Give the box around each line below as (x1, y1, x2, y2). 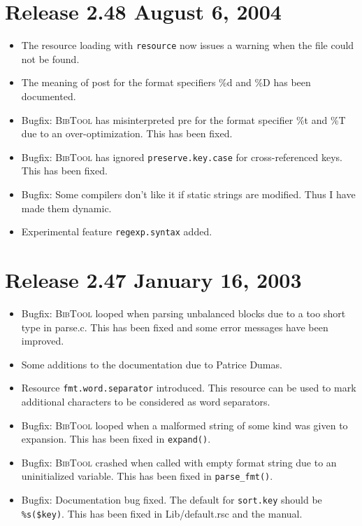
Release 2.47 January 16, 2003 (5, 265, 302, 294)
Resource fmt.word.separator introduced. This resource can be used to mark (21, 380, 356, 395)
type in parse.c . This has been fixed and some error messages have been (21, 319, 328, 334)
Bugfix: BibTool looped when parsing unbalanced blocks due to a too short (21, 305, 346, 320)
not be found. (21, 51, 80, 66)
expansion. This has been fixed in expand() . (21, 431, 211, 446)
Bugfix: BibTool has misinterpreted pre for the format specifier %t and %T (21, 112, 346, 127)
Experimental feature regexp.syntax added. (21, 224, 212, 239)
